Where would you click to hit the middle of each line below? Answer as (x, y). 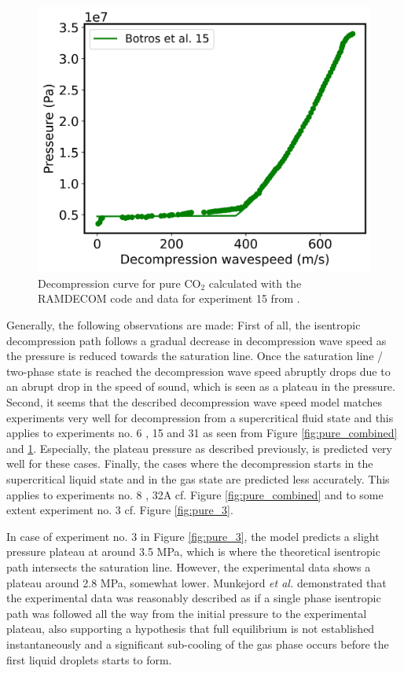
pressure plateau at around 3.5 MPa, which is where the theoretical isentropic (193, 552)
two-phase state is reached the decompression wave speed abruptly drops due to (198, 371)
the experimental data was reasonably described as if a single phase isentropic (194, 598)
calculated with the (255, 283)
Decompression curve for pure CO (119, 283)
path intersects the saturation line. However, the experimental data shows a (189, 566)
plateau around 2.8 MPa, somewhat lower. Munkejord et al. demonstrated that (196, 582)
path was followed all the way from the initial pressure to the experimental (187, 613)
